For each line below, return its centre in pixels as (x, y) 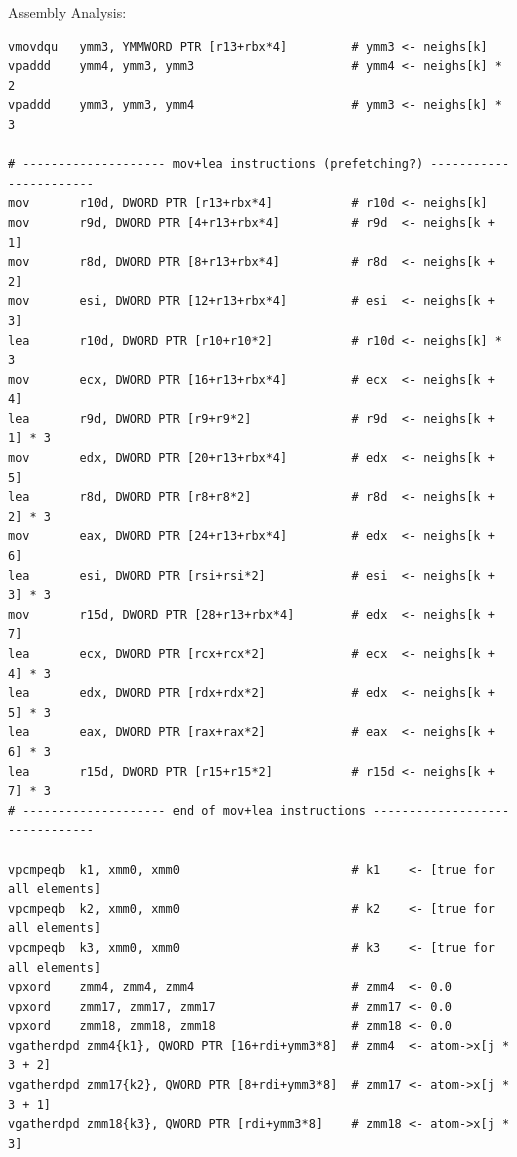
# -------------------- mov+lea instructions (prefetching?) (216, 164)
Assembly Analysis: (67, 12)
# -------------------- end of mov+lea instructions (187, 810)
